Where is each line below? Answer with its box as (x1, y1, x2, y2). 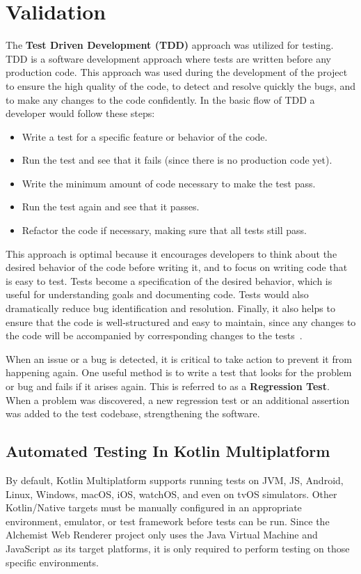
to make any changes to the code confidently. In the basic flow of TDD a (6, 92, 315, 107)
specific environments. (6, 554, 99, 569)
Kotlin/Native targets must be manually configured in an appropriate (6, 500, 302, 515)
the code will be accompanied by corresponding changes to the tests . (6, 328, 303, 343)
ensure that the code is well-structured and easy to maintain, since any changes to (6, 314, 356, 329)
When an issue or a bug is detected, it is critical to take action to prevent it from (6, 351, 352, 366)
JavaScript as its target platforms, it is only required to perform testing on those (6, 541, 350, 555)
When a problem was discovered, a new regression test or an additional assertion (6, 392, 350, 407)
